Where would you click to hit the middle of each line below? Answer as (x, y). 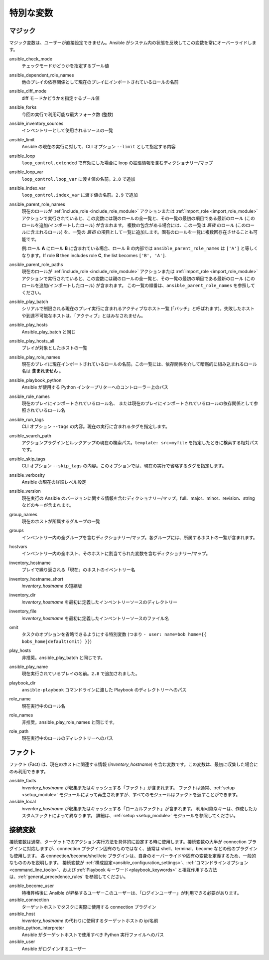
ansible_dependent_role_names (42, 75)
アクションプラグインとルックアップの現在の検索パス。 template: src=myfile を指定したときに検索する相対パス (140, 442)
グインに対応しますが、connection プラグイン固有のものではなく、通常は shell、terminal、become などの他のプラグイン (133, 849)
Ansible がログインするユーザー (54, 949)
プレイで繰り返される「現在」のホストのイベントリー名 (78, 570)
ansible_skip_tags (27, 459)
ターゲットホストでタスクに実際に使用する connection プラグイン (89, 907)
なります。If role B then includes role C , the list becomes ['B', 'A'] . (94, 255)
